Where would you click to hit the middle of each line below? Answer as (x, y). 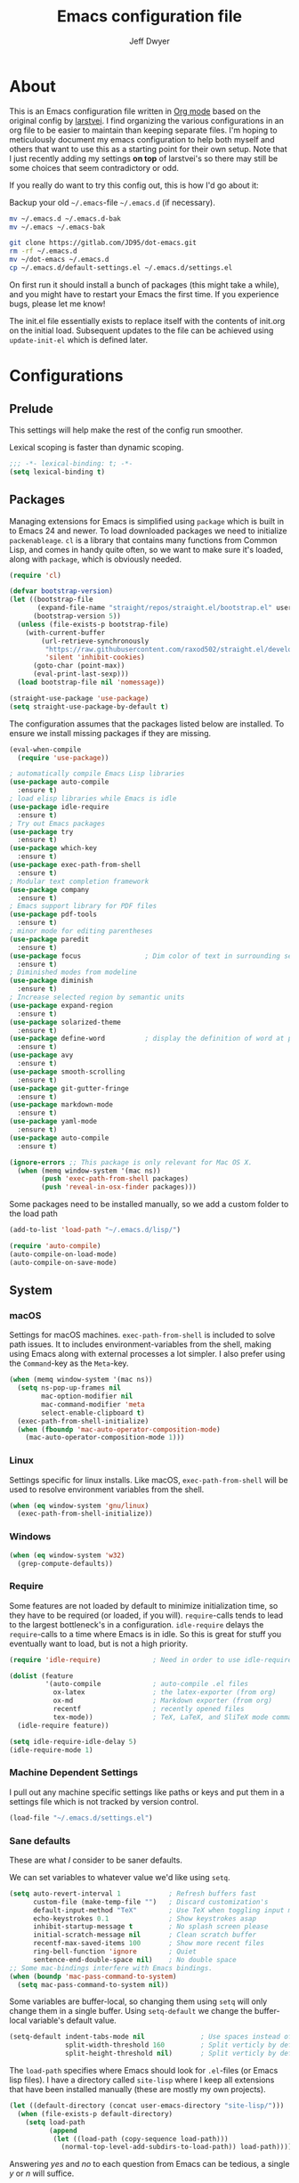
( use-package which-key (53, 848)
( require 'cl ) (36, 575)
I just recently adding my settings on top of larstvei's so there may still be (144, 158)
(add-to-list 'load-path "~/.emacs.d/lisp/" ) (95, 1230)
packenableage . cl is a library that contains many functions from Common (143, 540)
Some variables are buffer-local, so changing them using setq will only (138, 2001)
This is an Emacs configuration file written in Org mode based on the (135, 111)
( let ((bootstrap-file (51, 600)
